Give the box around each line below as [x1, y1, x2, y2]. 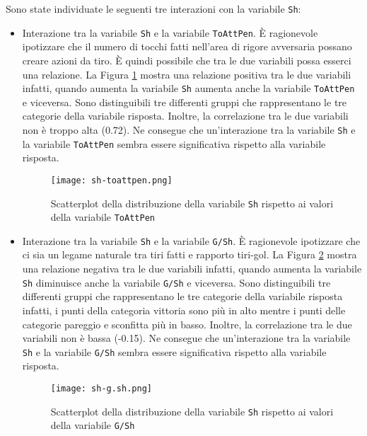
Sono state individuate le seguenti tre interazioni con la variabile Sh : [6, 1, 301, 16]
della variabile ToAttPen [50, 210, 155, 224]
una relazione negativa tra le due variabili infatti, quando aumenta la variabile [22, 261, 362, 276]
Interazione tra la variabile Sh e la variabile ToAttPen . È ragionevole [22, 25, 318, 40]
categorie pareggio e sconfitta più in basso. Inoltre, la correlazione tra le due [22, 316, 352, 331]
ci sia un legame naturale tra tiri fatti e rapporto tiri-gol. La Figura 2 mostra [22, 247, 357, 262]
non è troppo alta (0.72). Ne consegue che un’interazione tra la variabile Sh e [22, 122, 356, 137]
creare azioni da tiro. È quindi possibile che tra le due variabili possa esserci [22, 52, 351, 67]
